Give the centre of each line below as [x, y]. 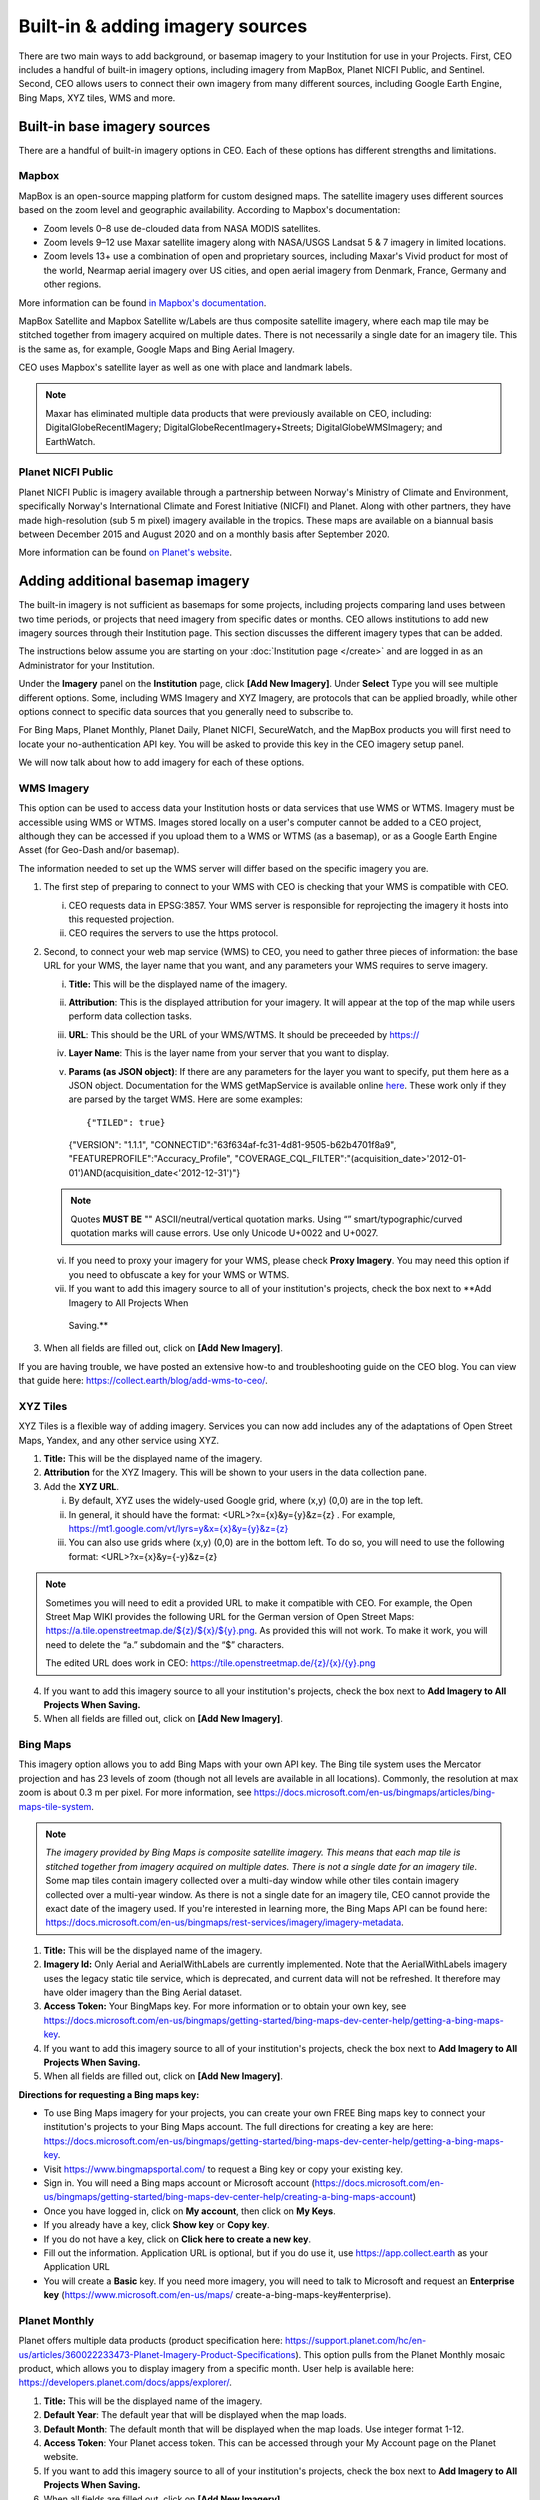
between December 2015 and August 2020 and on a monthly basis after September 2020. [204, 534]
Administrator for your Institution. [86, 665]
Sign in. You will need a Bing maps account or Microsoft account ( [179, 2183]
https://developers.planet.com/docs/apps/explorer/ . [125, 2382]
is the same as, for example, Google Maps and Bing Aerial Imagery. [156, 349]
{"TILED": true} [126, 1122]
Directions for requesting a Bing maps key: [109, 2094]
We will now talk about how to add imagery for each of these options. [161, 762]
